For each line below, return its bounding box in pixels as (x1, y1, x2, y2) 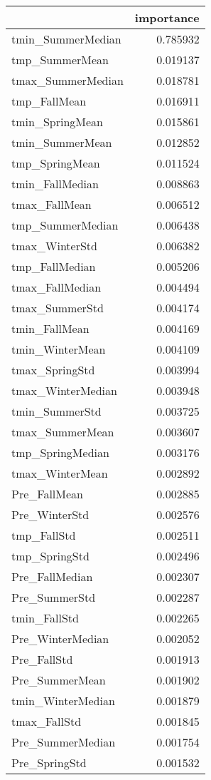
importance (134, 9, 200, 26)
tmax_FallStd (11, 713, 82, 729)
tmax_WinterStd (11, 237, 97, 254)
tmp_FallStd (11, 527, 76, 543)
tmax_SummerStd (11, 299, 104, 316)
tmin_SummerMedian (11, 31, 121, 47)
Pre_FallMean (11, 486, 83, 502)
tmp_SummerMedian (11, 217, 119, 233)
